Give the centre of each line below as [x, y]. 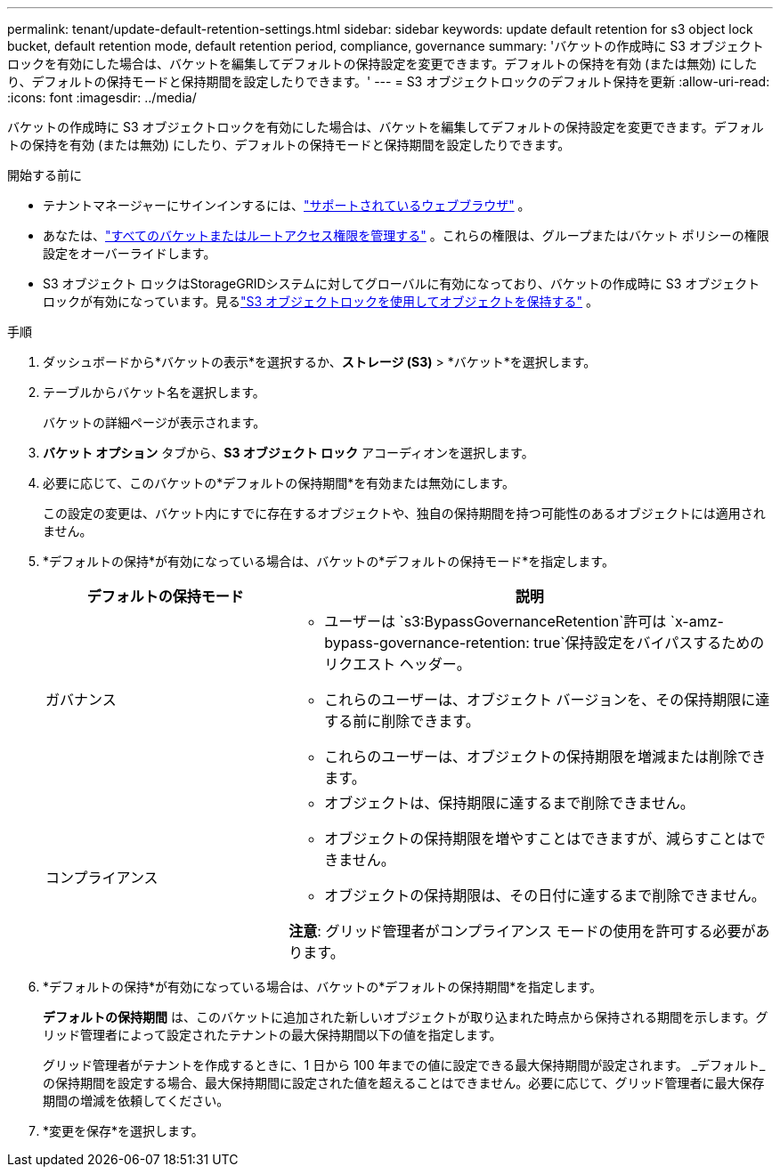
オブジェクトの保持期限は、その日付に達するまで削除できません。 [545, 895]
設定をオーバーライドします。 [130, 253]
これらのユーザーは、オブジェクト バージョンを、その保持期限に [540, 700]
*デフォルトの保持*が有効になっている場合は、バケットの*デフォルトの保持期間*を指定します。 [322, 987]
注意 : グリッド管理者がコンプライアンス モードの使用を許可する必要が [522, 931]
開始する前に [45, 175]
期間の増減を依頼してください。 [136, 1101]
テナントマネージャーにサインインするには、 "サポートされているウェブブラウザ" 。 [287, 205]
